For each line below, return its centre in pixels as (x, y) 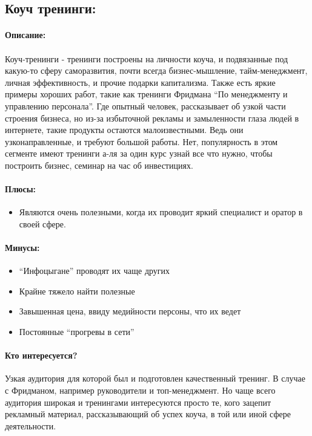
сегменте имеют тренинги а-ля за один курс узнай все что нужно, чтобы (139, 153)
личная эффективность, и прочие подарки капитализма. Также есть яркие (140, 82)
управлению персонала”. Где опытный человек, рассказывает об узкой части (145, 106)
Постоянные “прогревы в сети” (77, 332)
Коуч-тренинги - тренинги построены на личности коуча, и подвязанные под (147, 58)
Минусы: (22, 248)
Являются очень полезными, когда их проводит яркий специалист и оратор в (161, 212)
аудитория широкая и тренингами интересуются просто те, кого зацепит (138, 402)
